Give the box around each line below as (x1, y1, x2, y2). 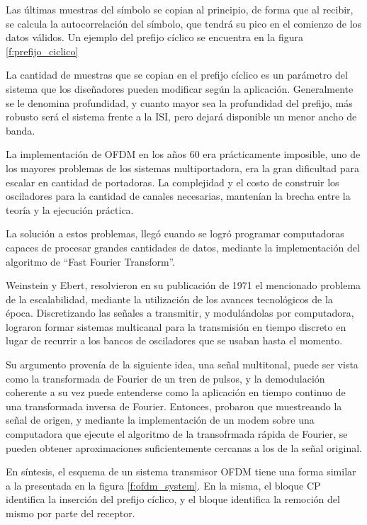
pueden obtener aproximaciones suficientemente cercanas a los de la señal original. (6, 440, 362, 455)
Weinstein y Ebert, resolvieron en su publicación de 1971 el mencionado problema (6, 278, 361, 293)
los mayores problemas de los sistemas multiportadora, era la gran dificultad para (6, 160, 359, 175)
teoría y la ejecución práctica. (6, 202, 134, 217)
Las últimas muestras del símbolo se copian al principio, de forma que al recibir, (6, 2, 354, 16)
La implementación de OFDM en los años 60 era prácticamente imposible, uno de (6, 147, 361, 162)
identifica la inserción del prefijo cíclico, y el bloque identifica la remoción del (6, 492, 340, 507)
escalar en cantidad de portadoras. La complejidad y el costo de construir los (6, 174, 339, 189)
